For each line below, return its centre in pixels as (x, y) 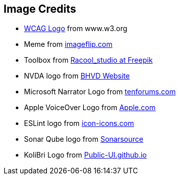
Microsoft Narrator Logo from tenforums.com (100, 92)
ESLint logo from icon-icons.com (79, 123)
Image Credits (40, 9)
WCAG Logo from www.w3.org (76, 29)
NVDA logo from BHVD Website (77, 76)
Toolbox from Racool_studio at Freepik (88, 60)
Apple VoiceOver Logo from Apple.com (90, 108)
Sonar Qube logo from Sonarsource (84, 139)
